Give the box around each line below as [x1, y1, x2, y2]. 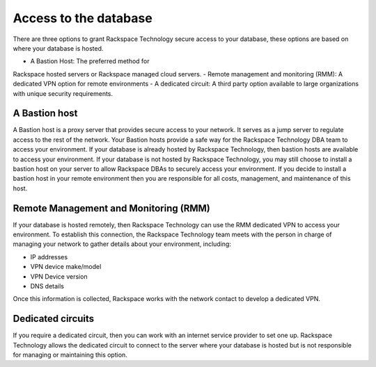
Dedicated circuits [13, 313, 95, 325]
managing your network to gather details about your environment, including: [13, 240, 231, 248]
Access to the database [13, 10, 152, 26]
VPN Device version [30, 272, 88, 281]
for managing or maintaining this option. [13, 351, 128, 359]
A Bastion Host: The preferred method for [30, 57, 150, 65]
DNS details [30, 282, 64, 290]
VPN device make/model [30, 263, 102, 271]
